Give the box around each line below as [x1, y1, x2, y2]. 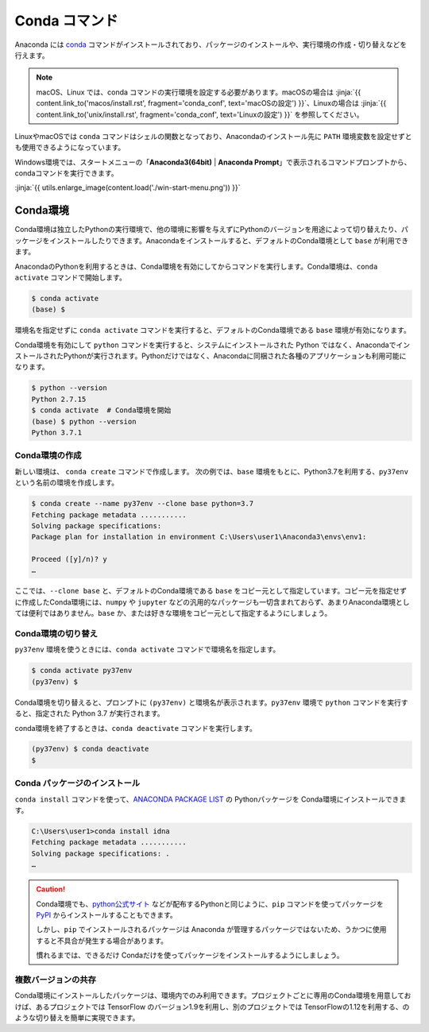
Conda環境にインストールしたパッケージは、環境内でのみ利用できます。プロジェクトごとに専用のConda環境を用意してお [14, 991, 412, 1000]
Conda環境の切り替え [14, 628, 99, 639]
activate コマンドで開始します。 [14, 272, 126, 282]
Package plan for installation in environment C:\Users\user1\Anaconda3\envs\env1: [31, 532, 367, 542]
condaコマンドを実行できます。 [14, 168, 118, 178]
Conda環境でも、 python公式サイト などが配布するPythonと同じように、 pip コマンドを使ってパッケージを [36, 899, 385, 909]
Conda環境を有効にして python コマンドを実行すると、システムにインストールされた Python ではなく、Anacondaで [14, 340, 396, 350]
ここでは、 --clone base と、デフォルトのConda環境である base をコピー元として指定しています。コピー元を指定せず [14, 586, 408, 596]
